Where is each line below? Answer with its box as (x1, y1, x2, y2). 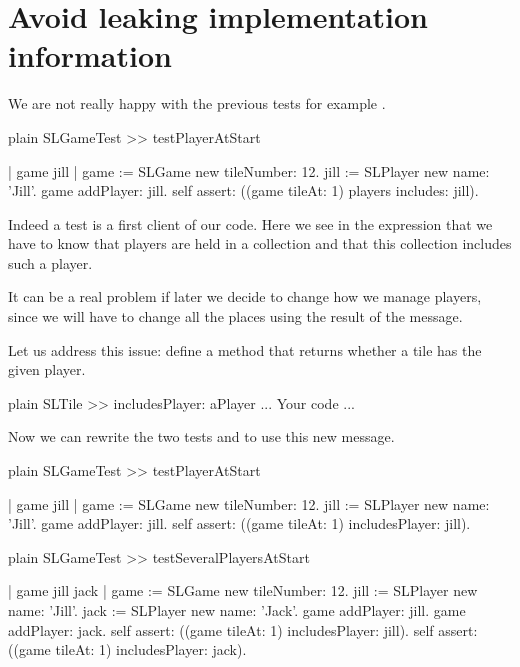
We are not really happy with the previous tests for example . (8, 93, 386, 114)
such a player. (8, 252, 93, 273)
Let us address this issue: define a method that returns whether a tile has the (8, 339, 482, 360)
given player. (8, 359, 86, 380)
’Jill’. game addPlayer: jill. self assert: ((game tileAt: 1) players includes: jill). (8, 180, 479, 201)
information (8, 35, 172, 76)
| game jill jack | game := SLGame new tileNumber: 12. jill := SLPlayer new (8, 580, 478, 601)
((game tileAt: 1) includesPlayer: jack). (8, 639, 247, 660)
